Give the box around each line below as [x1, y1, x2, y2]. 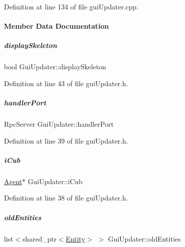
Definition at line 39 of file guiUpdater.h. [4, 135, 128, 146]
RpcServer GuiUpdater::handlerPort [4, 119, 114, 129]
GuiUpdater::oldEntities [108, 233, 181, 244]
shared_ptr [22, 233, 57, 244]
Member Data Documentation [4, 21, 109, 31]
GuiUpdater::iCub [28, 176, 83, 186]
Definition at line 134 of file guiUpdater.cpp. [4, 1, 139, 11]
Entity [66, 233, 85, 244]
